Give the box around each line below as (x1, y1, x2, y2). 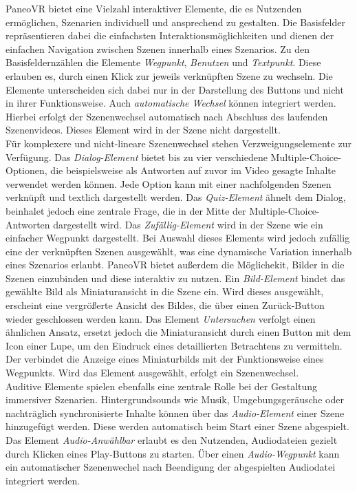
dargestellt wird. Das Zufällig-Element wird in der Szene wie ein (53, 217, 323, 231)
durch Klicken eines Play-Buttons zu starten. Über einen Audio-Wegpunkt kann (6, 446, 340, 460)
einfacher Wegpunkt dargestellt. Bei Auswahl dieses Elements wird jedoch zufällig (6, 231, 350, 245)
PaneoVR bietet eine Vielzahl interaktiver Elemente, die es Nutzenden (6, 1, 302, 15)
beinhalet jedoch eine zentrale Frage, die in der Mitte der (6, 203, 246, 217)
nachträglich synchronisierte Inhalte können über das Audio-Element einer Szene (6, 405, 345, 420)
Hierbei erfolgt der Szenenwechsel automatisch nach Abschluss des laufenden (6, 109, 328, 123)
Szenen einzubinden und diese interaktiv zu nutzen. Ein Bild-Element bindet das (6, 270, 345, 285)
